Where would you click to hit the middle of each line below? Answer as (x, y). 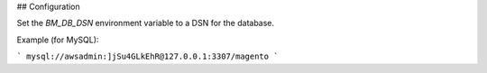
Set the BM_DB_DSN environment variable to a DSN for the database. (146, 23)
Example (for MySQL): (58, 40)
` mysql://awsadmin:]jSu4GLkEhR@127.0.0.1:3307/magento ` (147, 57)
